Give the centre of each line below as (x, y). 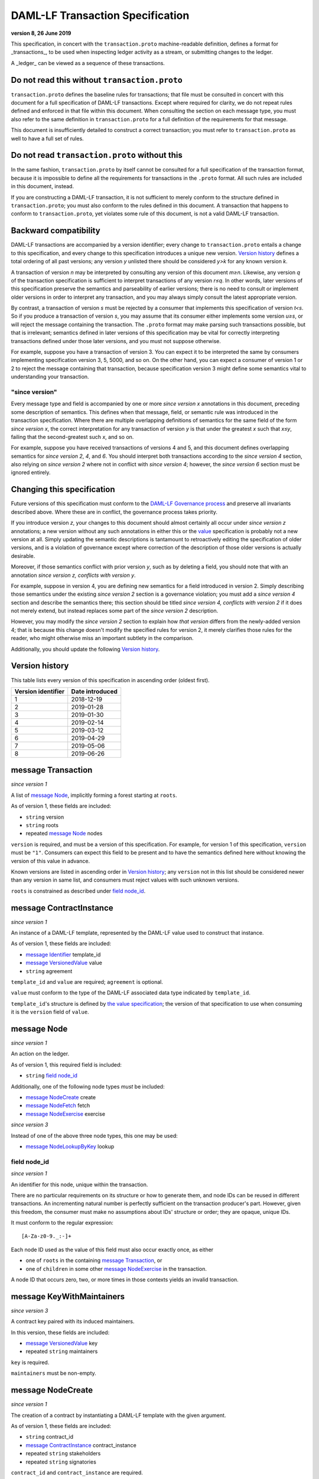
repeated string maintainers (62, 1351)
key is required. (30, 1362)
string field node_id (52, 1076)
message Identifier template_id (63, 954)
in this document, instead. (42, 186)
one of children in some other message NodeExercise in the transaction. (116, 1268)
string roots (42, 825)
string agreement (49, 971)
